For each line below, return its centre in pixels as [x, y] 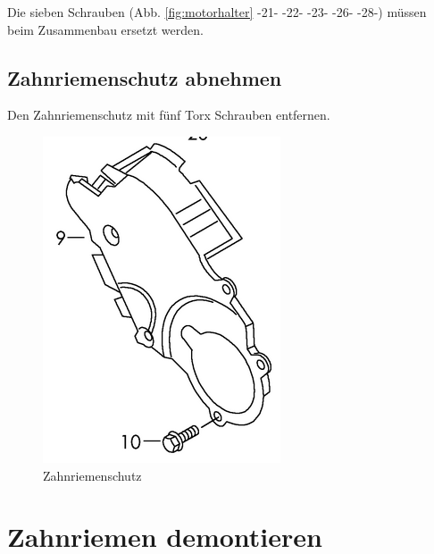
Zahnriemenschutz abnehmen [145, 77]
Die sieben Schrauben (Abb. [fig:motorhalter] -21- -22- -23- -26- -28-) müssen [217, 12]
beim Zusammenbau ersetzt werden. [105, 29]
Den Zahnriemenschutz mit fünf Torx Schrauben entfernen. [169, 115]
